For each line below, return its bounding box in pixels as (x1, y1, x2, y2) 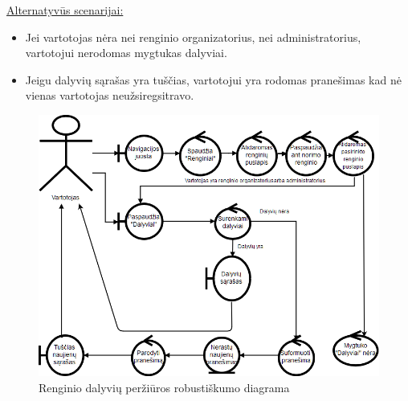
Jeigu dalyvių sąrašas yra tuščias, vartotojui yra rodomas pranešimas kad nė (25, 71, 402, 88)
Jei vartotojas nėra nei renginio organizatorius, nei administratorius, (25, 28, 361, 45)
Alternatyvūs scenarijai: (6, 2, 124, 18)
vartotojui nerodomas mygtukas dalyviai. (25, 44, 227, 61)
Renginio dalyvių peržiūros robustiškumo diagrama (39, 378, 290, 395)
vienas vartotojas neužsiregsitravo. (25, 87, 194, 104)
